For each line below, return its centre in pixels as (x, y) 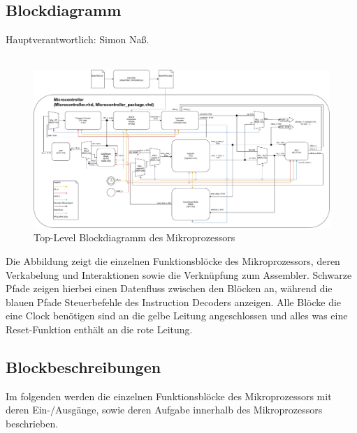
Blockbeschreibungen (83, 367)
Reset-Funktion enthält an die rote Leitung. (99, 329)
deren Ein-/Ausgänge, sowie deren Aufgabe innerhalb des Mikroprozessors (164, 410)
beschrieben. (32, 424)
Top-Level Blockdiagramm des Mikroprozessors (134, 237)
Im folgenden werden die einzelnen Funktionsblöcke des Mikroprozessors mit (169, 396)
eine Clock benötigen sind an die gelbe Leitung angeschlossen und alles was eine (177, 316)
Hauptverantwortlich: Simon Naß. (78, 39)
